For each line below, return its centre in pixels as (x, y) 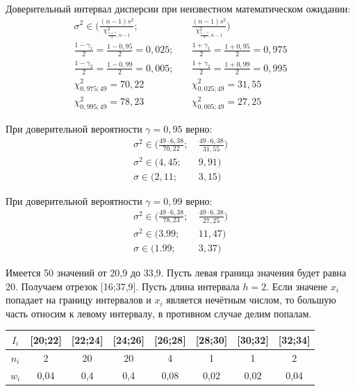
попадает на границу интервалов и (79, 300)
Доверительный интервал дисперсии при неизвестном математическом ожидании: (178, 8)
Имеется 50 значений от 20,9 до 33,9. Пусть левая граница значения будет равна (176, 273)
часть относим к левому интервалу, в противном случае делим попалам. (159, 313)
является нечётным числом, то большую (251, 300)
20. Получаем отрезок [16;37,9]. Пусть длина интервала (123, 286)
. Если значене (297, 286)
